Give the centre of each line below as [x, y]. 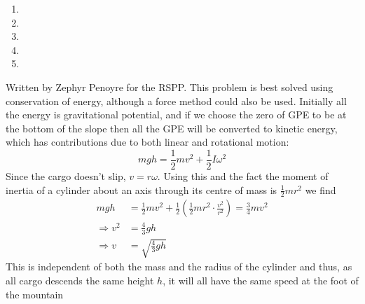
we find [321, 189]
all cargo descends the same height [80, 280]
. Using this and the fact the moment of [243, 176]
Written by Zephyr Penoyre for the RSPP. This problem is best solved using [170, 87]
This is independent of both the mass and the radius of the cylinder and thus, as [179, 267]
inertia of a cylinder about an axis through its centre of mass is [142, 189]
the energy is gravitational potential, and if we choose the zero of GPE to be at [176, 115]
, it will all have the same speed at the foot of [261, 280]
